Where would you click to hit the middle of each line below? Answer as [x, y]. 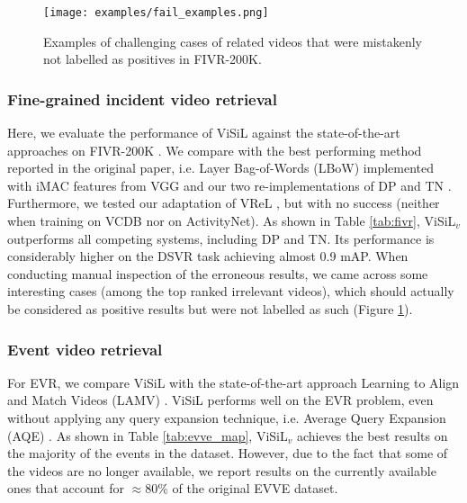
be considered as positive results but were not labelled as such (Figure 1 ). [210, 309]
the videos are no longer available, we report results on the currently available [222, 470]
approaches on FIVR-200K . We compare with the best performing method [215, 150]
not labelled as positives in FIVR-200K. [153, 59]
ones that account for [66, 488]
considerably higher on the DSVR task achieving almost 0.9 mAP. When [208, 256]
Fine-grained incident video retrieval [142, 99]
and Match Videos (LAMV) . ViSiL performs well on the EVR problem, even [220, 400]
